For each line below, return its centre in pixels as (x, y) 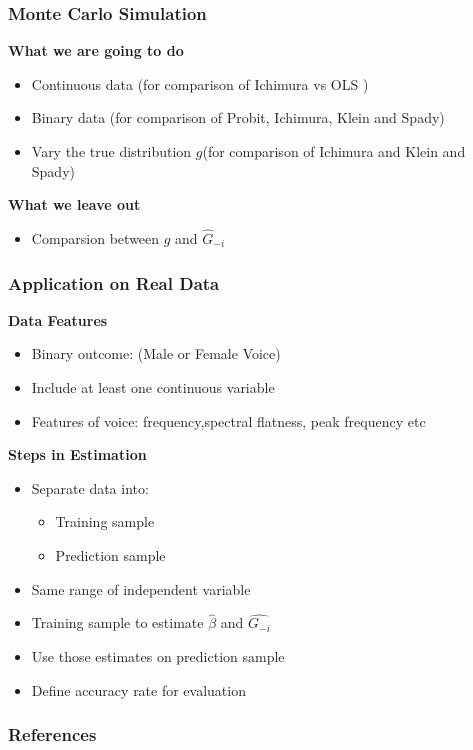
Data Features (58, 319)
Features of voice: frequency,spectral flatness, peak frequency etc (228, 420)
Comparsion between (95, 238)
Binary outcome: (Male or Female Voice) (156, 353)
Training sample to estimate (117, 622)
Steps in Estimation (77, 454)
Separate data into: (90, 487)
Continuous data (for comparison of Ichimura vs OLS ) (200, 83)
